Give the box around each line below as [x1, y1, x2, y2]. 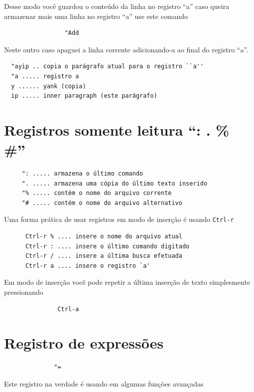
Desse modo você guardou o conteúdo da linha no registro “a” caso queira [4, 1, 230, 11]
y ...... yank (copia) [11, 82, 86, 90]
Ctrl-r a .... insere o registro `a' [25, 262, 150, 269]
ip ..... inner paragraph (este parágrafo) [11, 92, 157, 100]
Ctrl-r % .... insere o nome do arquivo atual [25, 233, 182, 240]
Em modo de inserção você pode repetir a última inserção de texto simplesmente [4, 277, 251, 287]
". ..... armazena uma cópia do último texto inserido [21, 180, 208, 187]
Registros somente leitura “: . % [4, 119, 230, 140]
